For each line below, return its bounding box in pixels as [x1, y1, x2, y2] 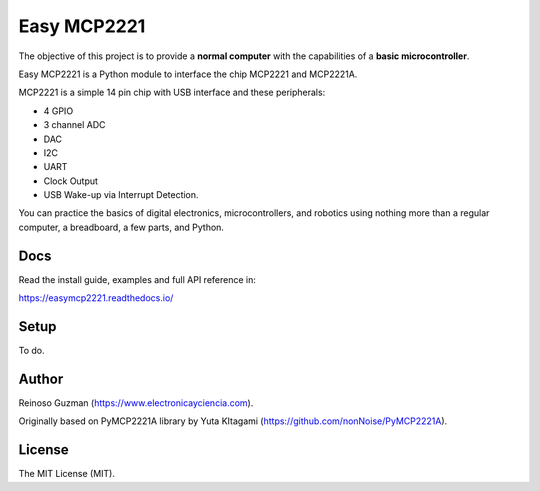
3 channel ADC [43, 119, 106, 131]
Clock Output [43, 175, 99, 187]
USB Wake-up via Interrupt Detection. [43, 189, 199, 201]
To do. [18, 345, 45, 357]
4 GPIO [43, 105, 74, 117]
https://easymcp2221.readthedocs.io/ [18, 292, 174, 304]
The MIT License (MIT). [18, 468, 115, 480]
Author [18, 370, 64, 387]
